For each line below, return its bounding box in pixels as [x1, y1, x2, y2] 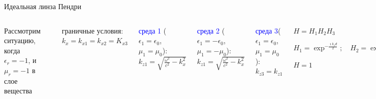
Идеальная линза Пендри [4, 1, 81, 11]
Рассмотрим [4, 25, 41, 36]
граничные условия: [61, 25, 123, 36]
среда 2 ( [197, 25, 225, 36]
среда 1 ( [138, 25, 167, 36]
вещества [4, 85, 33, 96]
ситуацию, [4, 35, 36, 46]
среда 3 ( [255, 25, 281, 36]
